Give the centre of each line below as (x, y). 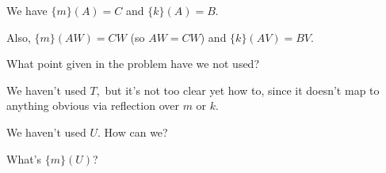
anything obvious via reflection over (93, 105)
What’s (24, 158)
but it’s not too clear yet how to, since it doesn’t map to (242, 90)
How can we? (136, 132)
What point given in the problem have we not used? (133, 64)
